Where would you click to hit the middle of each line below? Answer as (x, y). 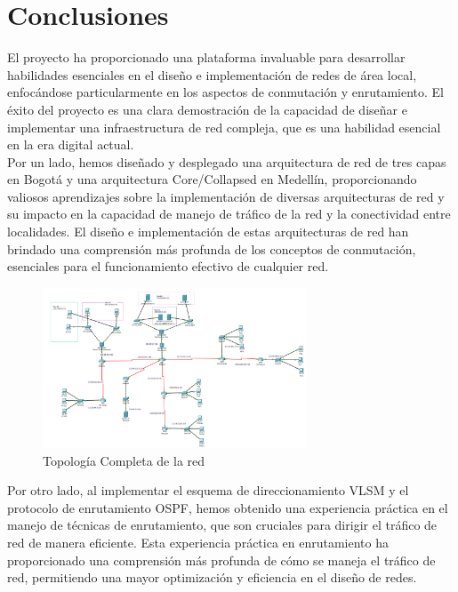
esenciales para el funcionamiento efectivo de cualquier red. (168, 266)
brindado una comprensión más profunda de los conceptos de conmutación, (212, 248)
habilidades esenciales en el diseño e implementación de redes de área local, (212, 74)
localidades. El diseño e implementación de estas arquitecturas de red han (208, 232)
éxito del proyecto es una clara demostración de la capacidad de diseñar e (207, 109)
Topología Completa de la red (124, 460)
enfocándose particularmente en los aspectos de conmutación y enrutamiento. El (225, 92)
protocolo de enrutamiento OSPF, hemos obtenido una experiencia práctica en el (228, 507)
